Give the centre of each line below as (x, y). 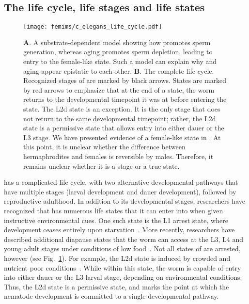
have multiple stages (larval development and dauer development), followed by (120, 191)
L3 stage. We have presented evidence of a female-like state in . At (122, 137)
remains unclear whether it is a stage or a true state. (101, 166)
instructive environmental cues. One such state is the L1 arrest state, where (116, 220)
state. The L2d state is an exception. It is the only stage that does (122, 109)
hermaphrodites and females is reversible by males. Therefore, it (118, 156)
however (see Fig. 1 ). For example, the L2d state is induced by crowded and (117, 258)
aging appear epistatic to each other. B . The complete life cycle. (119, 71)
